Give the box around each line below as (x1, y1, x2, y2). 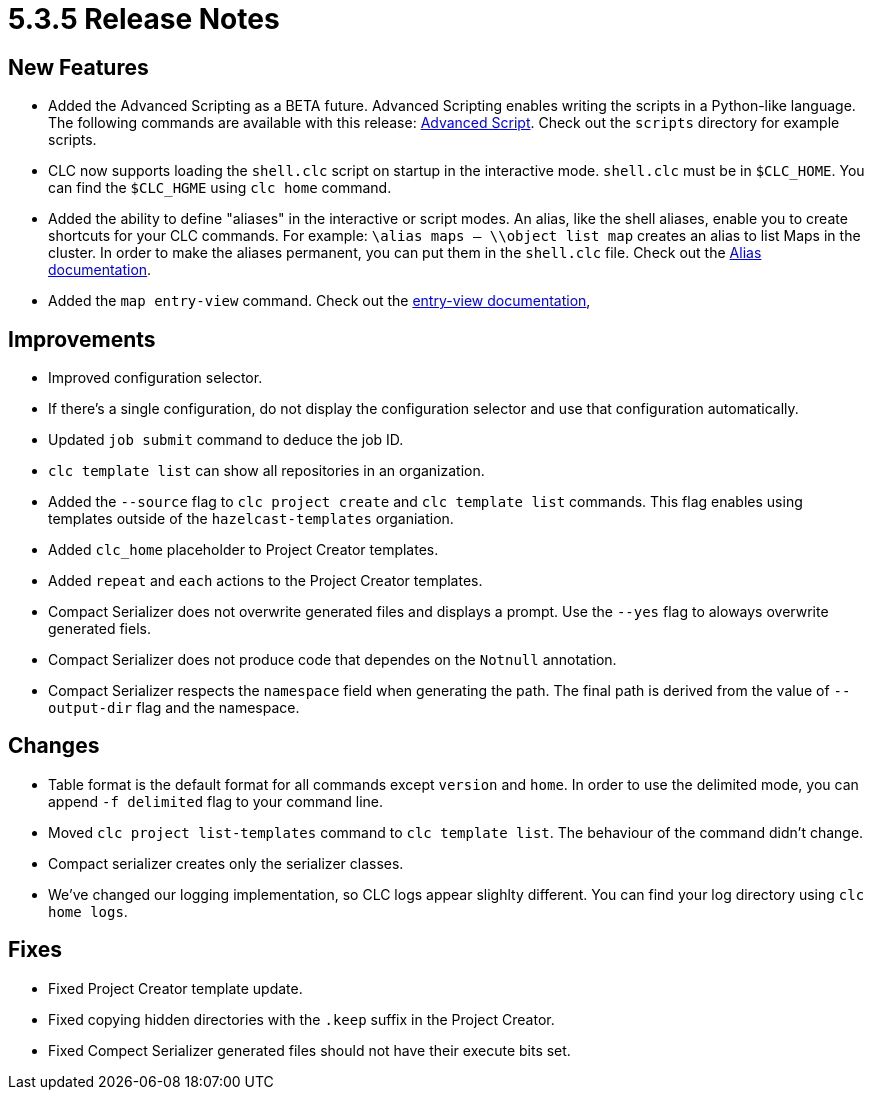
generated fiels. (48, 620, 151, 638)
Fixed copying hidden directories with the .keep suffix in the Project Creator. (48, 1010, 555, 1028)
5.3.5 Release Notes (8, 2, 280, 36)
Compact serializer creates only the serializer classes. (48, 854, 404, 872)
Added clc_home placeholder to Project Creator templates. (48, 541, 439, 559)
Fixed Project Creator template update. (48, 979, 303, 997)
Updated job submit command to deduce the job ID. (48, 431, 404, 449)
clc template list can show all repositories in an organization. (48, 462, 485, 480)
